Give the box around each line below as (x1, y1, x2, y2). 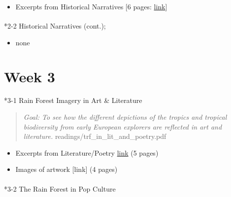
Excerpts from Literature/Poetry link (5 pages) (15, 147, 159, 158)
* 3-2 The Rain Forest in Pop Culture (4, 183, 116, 194)
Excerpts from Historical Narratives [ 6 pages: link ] (15, 1, 167, 11)
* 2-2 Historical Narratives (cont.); (4, 21, 106, 31)
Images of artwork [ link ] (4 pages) (15, 164, 118, 174)
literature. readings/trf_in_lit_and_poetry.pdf (23, 131, 166, 141)
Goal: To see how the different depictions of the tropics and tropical (23, 111, 227, 122)
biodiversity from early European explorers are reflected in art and (23, 121, 222, 131)
